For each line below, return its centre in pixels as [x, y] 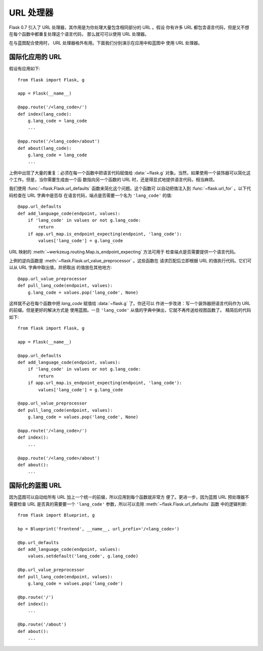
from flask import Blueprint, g [56, 515]
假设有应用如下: [25, 69]
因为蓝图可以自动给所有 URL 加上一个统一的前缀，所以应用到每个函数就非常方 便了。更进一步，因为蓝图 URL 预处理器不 [129, 497]
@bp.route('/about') [42, 624]
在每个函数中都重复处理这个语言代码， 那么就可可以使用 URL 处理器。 [79, 34]
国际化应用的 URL [35, 57]
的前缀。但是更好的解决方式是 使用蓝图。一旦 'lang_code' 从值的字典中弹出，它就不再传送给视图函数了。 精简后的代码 [130, 310]
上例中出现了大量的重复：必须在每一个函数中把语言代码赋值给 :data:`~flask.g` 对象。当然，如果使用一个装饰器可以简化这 [130, 173]
